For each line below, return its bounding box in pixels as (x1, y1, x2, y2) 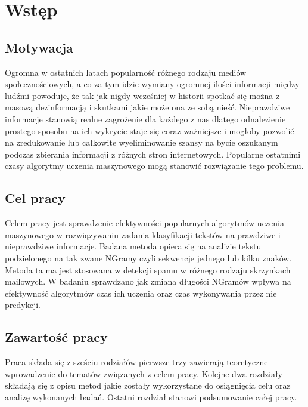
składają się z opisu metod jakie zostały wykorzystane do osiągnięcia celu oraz (5, 379, 291, 391)
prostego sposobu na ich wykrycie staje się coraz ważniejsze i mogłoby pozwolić (5, 124, 294, 137)
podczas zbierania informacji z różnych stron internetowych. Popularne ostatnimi (5, 147, 301, 160)
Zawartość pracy (5, 328, 108, 346)
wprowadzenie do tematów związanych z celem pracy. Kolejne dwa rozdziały (5, 367, 282, 380)
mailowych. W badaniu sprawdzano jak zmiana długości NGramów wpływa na (5, 275, 291, 288)
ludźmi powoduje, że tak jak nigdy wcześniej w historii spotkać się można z (5, 89, 280, 101)
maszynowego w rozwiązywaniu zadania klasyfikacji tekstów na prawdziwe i (5, 228, 281, 240)
